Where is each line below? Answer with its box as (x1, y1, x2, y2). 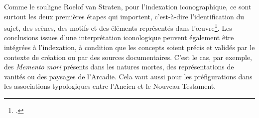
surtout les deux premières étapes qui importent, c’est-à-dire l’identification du (4, 11, 245, 21)
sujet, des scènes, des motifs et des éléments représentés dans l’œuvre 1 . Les (4, 21, 232, 33)
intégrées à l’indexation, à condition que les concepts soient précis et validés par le (4, 42, 255, 53)
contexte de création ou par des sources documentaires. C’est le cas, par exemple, (4, 52, 252, 62)
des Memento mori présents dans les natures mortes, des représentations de (4, 61, 234, 72)
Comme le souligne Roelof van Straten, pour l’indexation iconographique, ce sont (4, 1, 252, 11)
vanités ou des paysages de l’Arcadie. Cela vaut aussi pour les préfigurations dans (4, 71, 253, 81)
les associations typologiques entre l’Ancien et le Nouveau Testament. (4, 81, 216, 91)
